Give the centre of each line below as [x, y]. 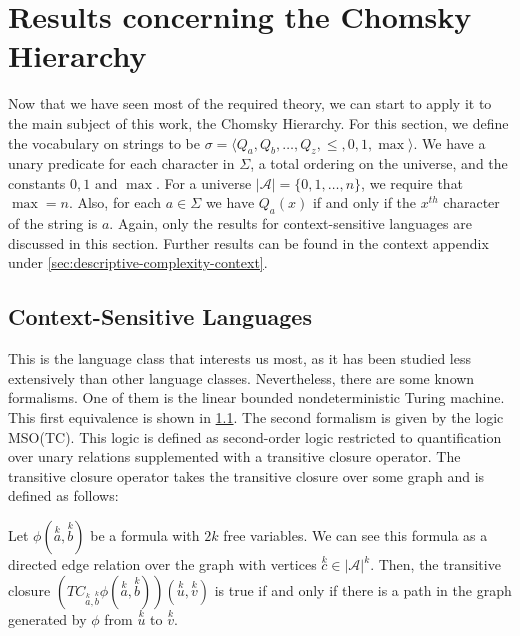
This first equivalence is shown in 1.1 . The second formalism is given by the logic [256, 417]
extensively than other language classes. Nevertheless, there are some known [241, 377]
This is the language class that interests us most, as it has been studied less [239, 358]
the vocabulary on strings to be [104, 142]
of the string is [53, 223]
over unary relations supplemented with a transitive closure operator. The [234, 456]
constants [37, 182]
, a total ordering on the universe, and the [379, 163]
